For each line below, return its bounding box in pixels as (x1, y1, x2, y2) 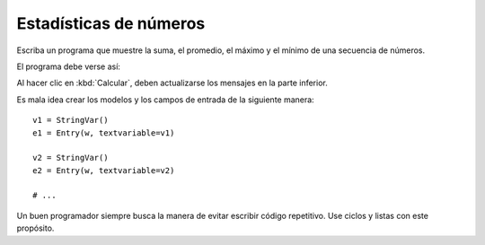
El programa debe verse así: (16, 61, 121, 72)
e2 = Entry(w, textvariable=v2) (32, 165, 175, 175)
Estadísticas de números (16, 13, 206, 33)
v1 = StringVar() (32, 115, 109, 126)
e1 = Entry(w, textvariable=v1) (32, 127, 175, 138)
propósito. (16, 223, 55, 233)
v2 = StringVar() (32, 153, 109, 163)
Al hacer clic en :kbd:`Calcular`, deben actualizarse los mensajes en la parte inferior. (16, 77, 328, 89)
